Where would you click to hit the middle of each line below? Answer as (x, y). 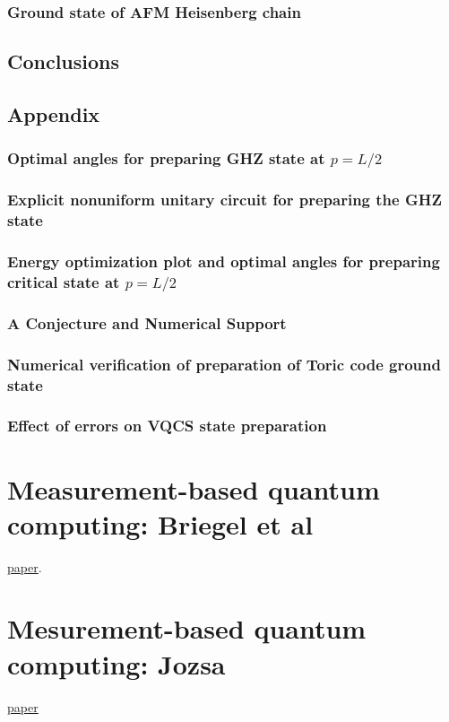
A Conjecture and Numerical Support (147, 322)
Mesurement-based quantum (187, 628)
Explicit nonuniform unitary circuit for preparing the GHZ (224, 200)
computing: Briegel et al (160, 523)
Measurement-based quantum (194, 488)
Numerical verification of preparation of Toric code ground (224, 364)
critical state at (64, 281)
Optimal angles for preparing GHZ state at (166, 158)
